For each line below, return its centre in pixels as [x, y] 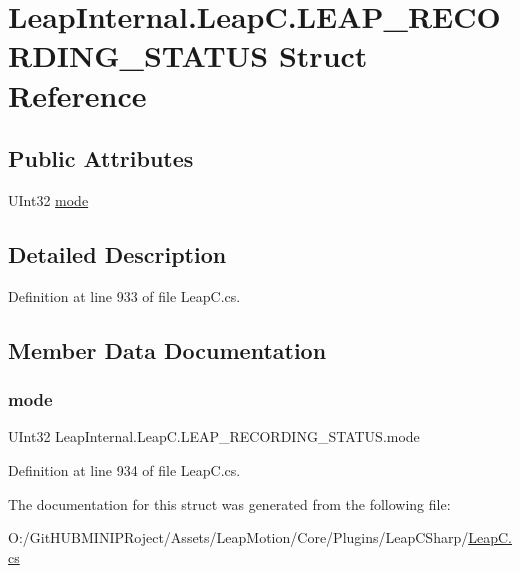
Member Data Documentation [167, 349]
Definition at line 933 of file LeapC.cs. [124, 295]
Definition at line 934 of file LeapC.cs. [124, 469]
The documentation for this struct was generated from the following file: [229, 503]
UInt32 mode [48, 199]
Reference [77, 94]
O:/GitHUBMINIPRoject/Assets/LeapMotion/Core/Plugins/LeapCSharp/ [238, 537]
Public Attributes [101, 158]
